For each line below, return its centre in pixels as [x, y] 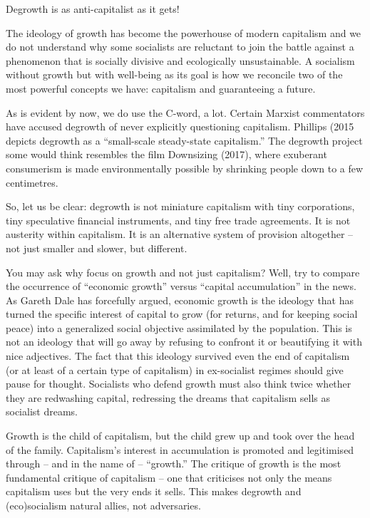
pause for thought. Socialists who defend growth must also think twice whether [179, 384]
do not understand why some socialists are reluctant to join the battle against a [180, 47]
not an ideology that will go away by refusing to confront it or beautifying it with [184, 342]
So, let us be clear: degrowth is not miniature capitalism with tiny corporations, [180, 206]
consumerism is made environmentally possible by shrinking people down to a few [185, 168]
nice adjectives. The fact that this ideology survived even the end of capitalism [178, 356]
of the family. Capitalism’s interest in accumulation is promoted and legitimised [180, 449]
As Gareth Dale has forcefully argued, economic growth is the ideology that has [180, 300]
